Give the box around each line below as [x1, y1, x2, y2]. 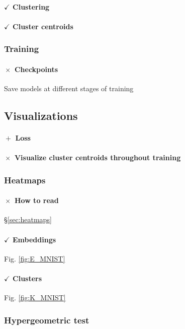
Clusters [13, 273, 42, 283]
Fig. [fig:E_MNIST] [4, 253, 65, 264]
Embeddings [13, 234, 56, 244]
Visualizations [4, 108, 78, 123]
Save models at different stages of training [4, 83, 134, 94]
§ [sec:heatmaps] [4, 214, 52, 225]
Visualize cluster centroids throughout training [14, 152, 181, 163]
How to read [14, 195, 59, 206]
